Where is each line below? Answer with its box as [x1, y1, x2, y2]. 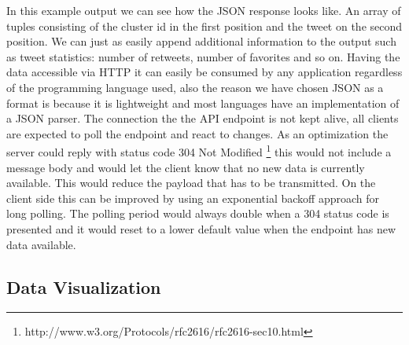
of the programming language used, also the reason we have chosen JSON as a [6, 79, 384, 95]
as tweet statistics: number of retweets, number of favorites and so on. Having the [6, 48, 400, 64]
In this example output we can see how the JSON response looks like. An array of [6, 2, 401, 18]
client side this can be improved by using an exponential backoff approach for [6, 189, 380, 206]
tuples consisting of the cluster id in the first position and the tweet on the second [6, 17, 403, 34]
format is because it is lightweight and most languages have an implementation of [6, 94, 400, 111]
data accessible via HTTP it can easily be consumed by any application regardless [6, 64, 403, 80]
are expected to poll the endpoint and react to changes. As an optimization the [6, 125, 389, 141]
